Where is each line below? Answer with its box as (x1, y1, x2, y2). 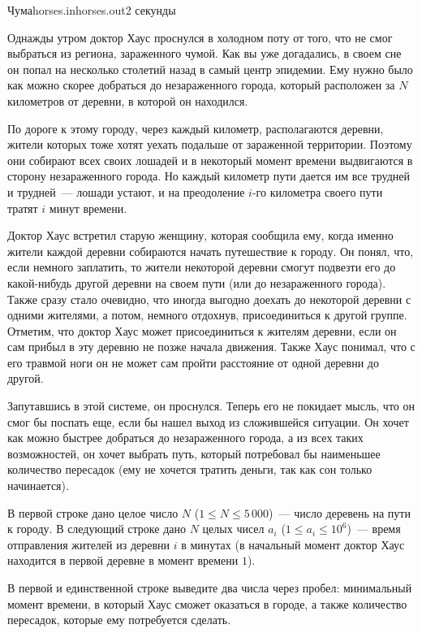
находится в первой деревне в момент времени (7, 552, 239, 569)
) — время (347, 520, 401, 537)
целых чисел (202, 520, 265, 537)
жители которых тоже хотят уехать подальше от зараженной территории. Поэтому (7, 136, 412, 153)
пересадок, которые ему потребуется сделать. (7, 611, 231, 628)
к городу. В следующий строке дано (7, 520, 187, 537)
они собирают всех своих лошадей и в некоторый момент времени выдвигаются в (7, 151, 413, 168)
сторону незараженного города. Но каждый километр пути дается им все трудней (7, 167, 410, 184)
